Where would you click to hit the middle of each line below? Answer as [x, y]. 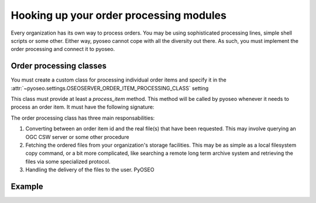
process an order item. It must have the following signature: [83, 107]
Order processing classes [59, 66]
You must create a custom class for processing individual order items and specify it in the [118, 80]
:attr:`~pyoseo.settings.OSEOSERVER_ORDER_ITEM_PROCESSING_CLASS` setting [110, 88]
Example [27, 186]
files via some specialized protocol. [68, 161]
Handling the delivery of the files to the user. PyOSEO [90, 170]
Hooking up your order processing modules [118, 15]
